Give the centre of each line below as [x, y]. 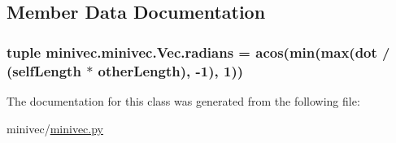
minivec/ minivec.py [55, 128]
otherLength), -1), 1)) [171, 70]
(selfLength [44, 70]
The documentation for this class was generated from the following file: [183, 100]
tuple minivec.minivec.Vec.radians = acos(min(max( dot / [198, 52]
